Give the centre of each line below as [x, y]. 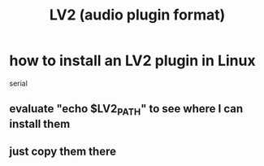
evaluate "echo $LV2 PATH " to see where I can [126, 110]
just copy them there [63, 151]
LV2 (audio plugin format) [137, 15]
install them [40, 124]
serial [18, 83]
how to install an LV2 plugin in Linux [132, 61]
